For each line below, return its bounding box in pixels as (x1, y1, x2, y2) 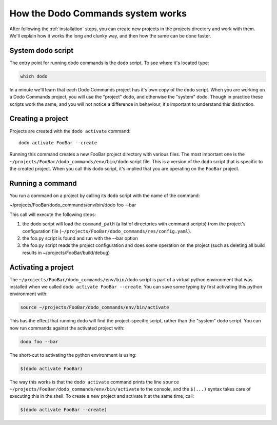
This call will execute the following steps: (9, 211, 96, 218)
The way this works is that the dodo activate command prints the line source (9, 379, 180, 385)
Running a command (9, 179, 77, 187)
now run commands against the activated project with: (9, 325, 125, 331)
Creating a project (9, 114, 69, 123)
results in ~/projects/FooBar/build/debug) (22, 249, 110, 256)
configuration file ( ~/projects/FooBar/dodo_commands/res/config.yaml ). (22, 228, 192, 234)
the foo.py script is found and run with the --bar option (22, 235, 138, 241)
